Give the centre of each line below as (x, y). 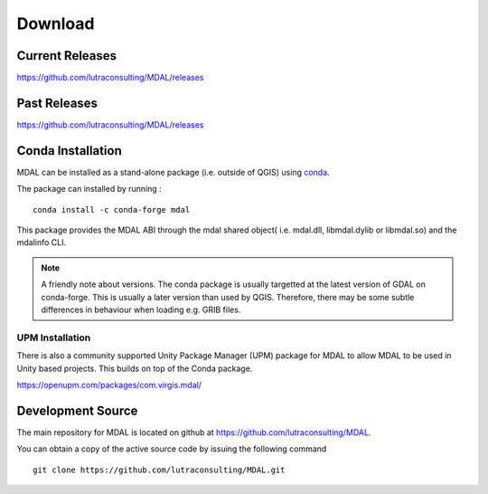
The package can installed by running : (89, 189)
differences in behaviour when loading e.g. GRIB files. (141, 309)
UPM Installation (54, 337)
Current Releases (67, 56)
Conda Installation (69, 151)
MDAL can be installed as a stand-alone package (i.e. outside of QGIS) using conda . (173, 172)
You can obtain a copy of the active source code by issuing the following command (172, 449)
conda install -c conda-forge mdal (112, 209)
